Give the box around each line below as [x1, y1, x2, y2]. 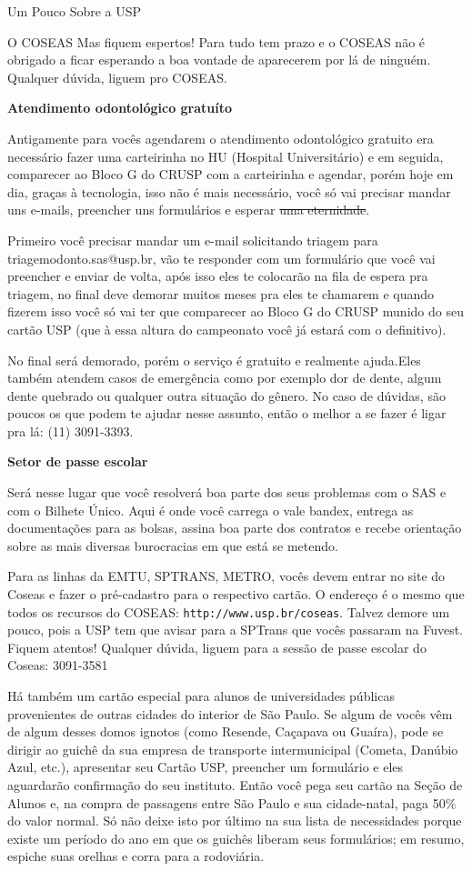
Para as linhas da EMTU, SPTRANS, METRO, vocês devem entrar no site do [7, 566, 446, 586]
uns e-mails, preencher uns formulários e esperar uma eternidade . [7, 200, 370, 219]
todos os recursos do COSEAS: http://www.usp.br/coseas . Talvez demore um [7, 602, 450, 621]
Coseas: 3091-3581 [7, 656, 108, 675]
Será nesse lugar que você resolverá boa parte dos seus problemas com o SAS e [7, 483, 447, 502]
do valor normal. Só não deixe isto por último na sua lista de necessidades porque [7, 811, 462, 830]
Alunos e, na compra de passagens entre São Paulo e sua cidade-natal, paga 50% [7, 793, 457, 812]
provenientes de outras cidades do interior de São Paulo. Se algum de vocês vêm [7, 704, 453, 723]
